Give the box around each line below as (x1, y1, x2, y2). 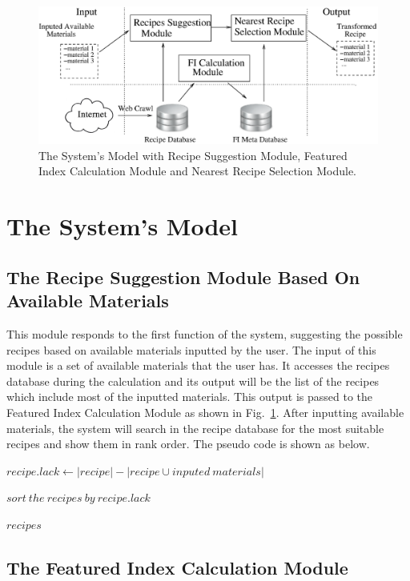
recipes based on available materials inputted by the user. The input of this (6, 341, 376, 358)
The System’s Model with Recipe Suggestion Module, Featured (38, 146, 348, 163)
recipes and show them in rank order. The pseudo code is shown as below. (6, 435, 370, 452)
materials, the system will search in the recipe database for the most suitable (6, 419, 384, 436)
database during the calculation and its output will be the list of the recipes (6, 372, 380, 389)
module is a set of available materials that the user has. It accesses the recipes (6, 357, 390, 374)
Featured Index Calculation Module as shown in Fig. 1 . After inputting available (6, 403, 404, 420)
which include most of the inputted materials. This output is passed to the (6, 388, 373, 405)
